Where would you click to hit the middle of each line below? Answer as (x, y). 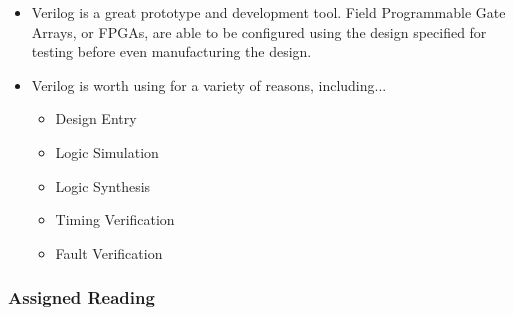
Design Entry (96, 118)
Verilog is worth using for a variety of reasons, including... (209, 84)
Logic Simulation (107, 151)
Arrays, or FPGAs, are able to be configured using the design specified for (259, 31)
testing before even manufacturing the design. (171, 51)
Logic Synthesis (103, 185)
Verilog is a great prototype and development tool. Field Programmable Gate (268, 12)
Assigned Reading (81, 297)
